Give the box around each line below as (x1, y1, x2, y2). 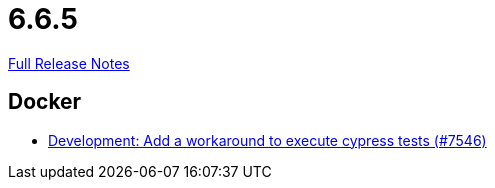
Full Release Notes (8, 54, 130, 72)
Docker (8, 89, 82, 115)
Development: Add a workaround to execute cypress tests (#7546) (48, 131, 487, 149)
